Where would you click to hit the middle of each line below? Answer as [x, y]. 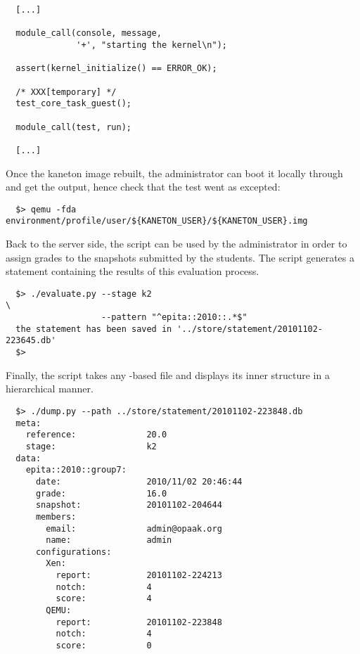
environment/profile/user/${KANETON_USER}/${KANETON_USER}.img [157, 221]
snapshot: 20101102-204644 [129, 505]
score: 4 [104, 599]
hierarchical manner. [50, 389]
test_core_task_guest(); [73, 104]
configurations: [73, 552]
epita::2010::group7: [76, 470]
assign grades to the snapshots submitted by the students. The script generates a [180, 257]
